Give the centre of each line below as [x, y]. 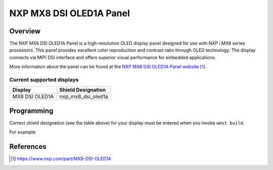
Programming [31, 111]
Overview [25, 31]
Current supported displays [44, 80]
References [28, 147]
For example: [23, 132]
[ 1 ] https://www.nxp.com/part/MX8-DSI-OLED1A [61, 159]
